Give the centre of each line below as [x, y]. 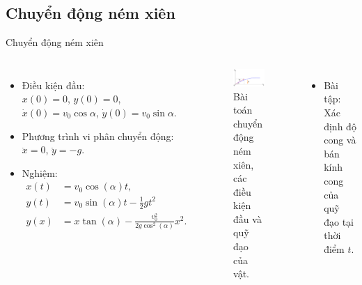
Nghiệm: [40, 172]
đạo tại [339, 221]
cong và [340, 140]
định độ [340, 126]
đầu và [247, 218]
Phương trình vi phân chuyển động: [98, 136]
